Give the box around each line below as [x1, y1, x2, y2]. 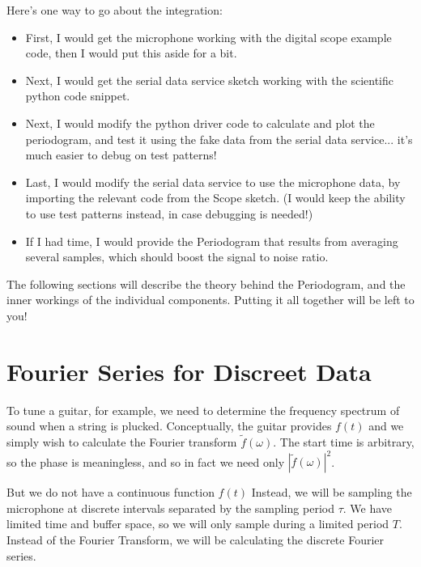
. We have [342, 499, 393, 516]
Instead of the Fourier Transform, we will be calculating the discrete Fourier [6, 531, 385, 548]
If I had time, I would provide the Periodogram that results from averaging [25, 232, 398, 249]
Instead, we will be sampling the [251, 484, 412, 501]
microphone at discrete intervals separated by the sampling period [6, 499, 334, 516]
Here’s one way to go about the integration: [6, 2, 223, 18]
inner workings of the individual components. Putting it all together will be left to [6, 291, 415, 308]
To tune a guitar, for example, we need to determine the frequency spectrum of [6, 401, 400, 418]
